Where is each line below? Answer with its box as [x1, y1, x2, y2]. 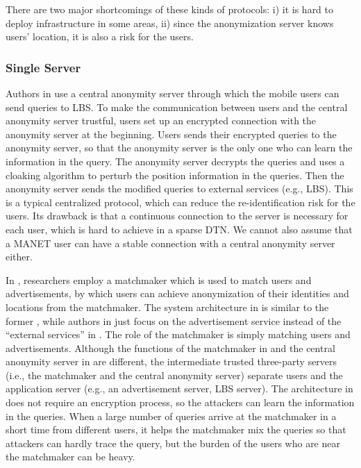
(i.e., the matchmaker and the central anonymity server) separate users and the [6, 367, 343, 382]
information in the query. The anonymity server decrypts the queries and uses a [6, 153, 345, 168]
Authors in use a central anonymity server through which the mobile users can [6, 86, 339, 100]
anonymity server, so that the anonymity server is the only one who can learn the [6, 140, 353, 155]
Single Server [6, 58, 81, 76]
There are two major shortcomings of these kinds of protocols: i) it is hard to [6, 2, 334, 16]
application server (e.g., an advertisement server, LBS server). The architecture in [6, 381, 353, 396]
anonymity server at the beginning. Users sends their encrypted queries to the [6, 126, 337, 141]
